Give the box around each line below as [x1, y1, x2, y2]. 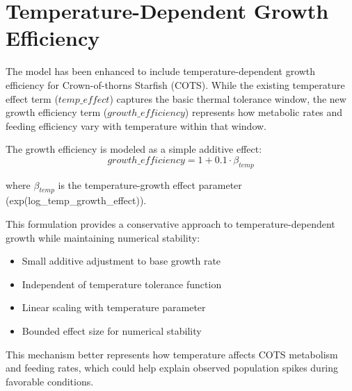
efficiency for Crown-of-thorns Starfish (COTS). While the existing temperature [6, 77, 345, 92]
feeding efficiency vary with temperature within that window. [6, 118, 267, 133]
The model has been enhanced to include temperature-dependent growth [6, 64, 316, 78]
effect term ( [6, 91, 58, 106]
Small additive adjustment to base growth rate [22, 253, 221, 268]
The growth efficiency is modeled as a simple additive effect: [6, 142, 262, 156]
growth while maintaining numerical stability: [6, 230, 200, 244]
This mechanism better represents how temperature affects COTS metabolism [6, 347, 338, 361]
